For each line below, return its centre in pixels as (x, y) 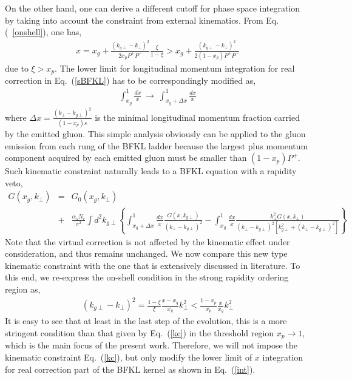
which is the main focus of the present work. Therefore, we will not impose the (151, 345)
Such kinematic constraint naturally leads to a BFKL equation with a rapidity (151, 171)
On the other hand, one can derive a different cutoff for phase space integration (153, 8)
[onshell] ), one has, (47, 32)
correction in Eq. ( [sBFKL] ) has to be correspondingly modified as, (130, 80)
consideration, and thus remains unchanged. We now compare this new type (146, 253)
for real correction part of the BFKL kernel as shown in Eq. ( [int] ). (130, 369)
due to (17, 68)
